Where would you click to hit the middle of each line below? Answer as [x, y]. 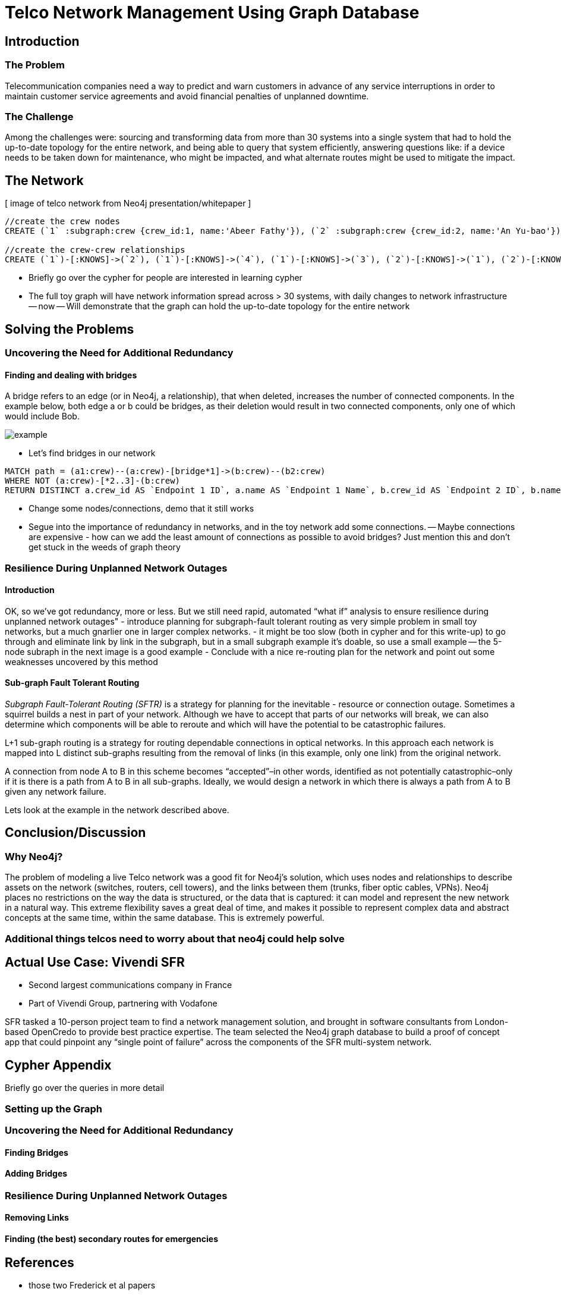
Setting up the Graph [54, 1109]
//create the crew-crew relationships [95, 250]
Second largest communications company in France [130, 985]
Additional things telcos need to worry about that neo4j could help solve [175, 938]
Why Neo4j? [34, 856]
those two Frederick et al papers [92, 1285]
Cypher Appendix [58, 1065]
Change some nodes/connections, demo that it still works [141, 509]
